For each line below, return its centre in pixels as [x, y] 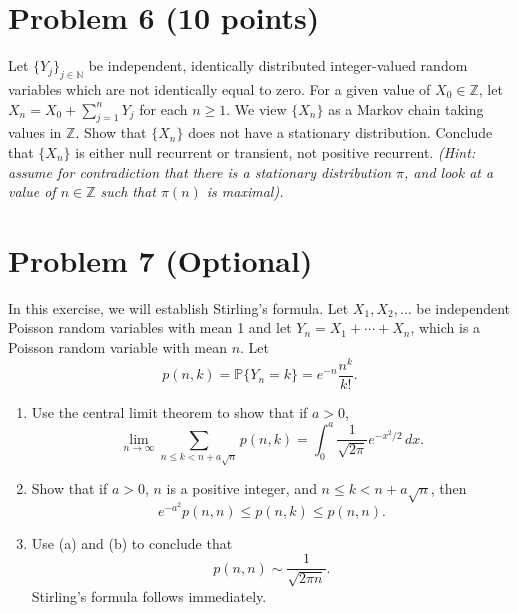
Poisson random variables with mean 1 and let [150, 327]
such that [128, 191]
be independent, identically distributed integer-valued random [278, 65]
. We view [256, 108]
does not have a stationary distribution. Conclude [340, 132]
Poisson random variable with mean [117, 347]
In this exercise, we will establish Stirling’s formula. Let [178, 307]
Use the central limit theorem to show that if [169, 411]
